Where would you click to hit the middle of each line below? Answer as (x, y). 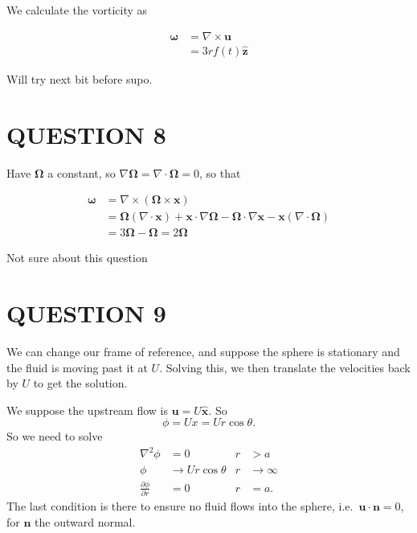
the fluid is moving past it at (77, 367)
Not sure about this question (77, 258)
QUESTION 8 (86, 134)
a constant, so (82, 172)
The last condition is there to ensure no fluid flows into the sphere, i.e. (180, 506)
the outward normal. (85, 521)
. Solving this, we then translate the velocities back (285, 367)
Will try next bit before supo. (80, 78)
